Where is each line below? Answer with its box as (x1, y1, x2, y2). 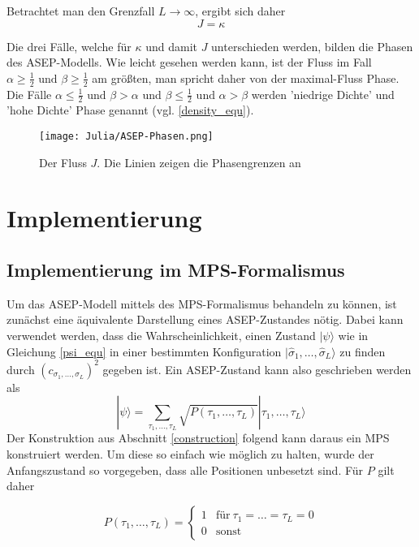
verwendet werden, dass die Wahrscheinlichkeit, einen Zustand (6, 327, 316, 344)
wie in (338, 327, 369, 344)
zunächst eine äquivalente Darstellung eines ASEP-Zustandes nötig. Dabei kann (6, 311, 404, 328)
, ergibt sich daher (195, 2, 286, 19)
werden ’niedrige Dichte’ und (251, 85, 395, 102)
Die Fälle (6, 85, 52, 102)
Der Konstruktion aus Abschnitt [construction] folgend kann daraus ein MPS (6, 429, 390, 446)
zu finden (339, 342, 386, 360)
